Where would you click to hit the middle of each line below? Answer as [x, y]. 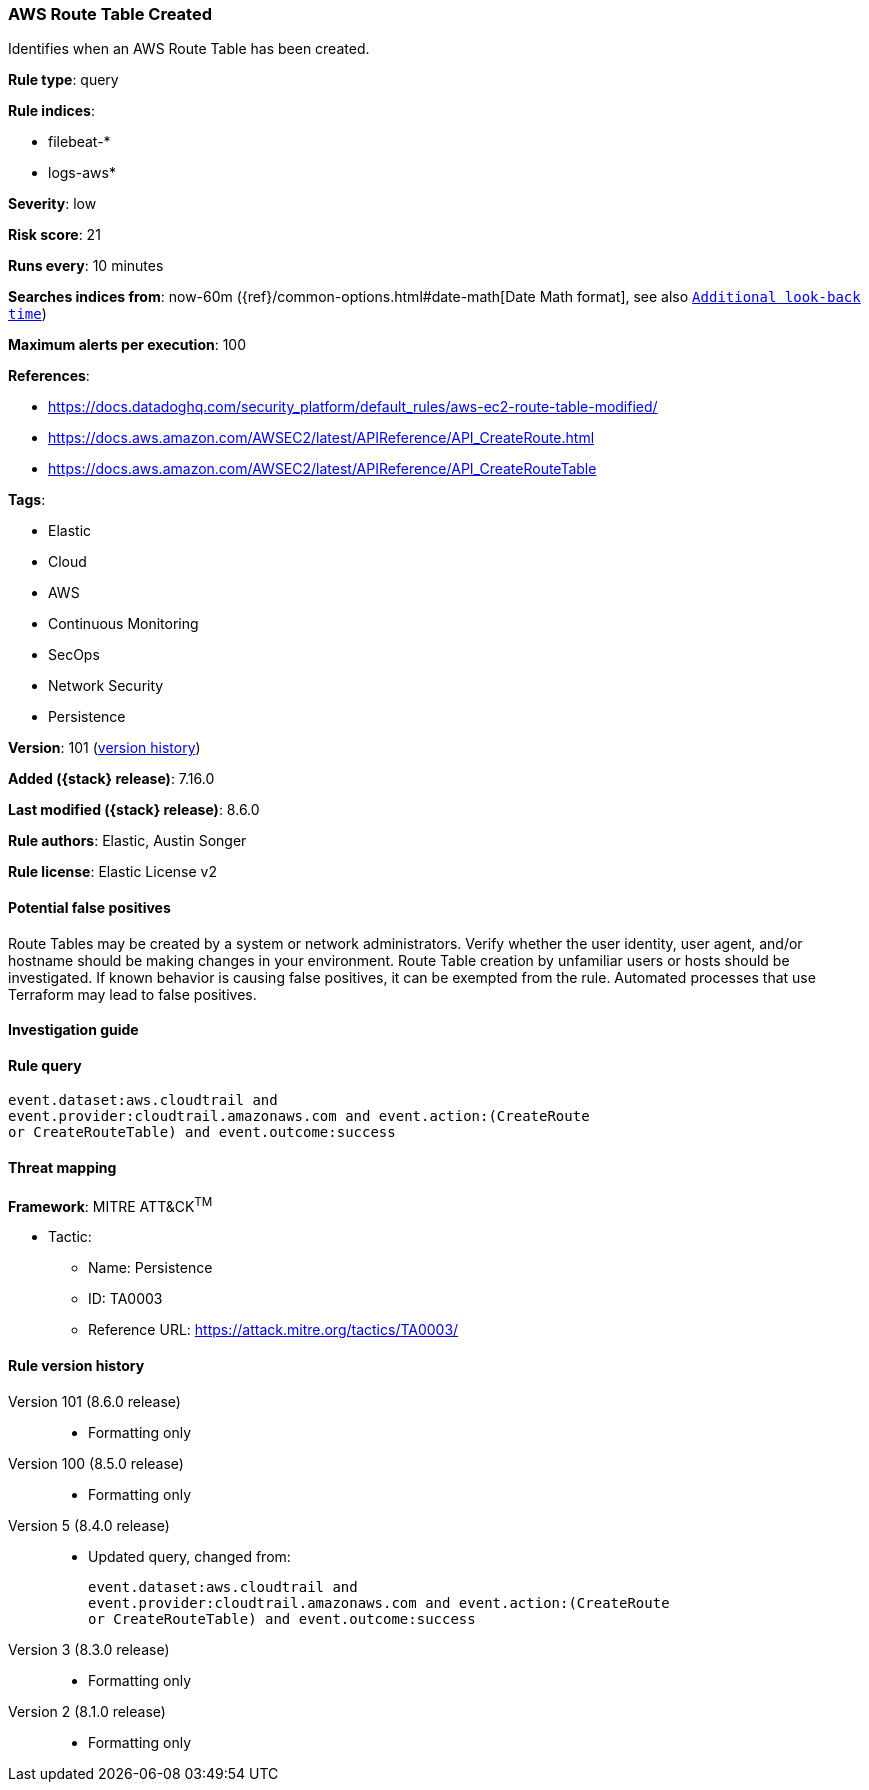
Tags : [27, 500]
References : [49, 376]
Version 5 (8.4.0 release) [89, 1525]
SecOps [74, 655]
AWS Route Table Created [110, 14]
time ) [27, 314]
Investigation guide [73, 1030]
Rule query [45, 1065]
